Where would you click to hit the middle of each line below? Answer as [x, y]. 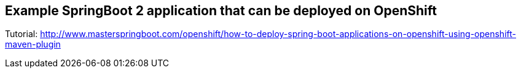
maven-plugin [33, 44]
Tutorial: [22, 34]
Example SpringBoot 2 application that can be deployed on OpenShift [221, 11]
